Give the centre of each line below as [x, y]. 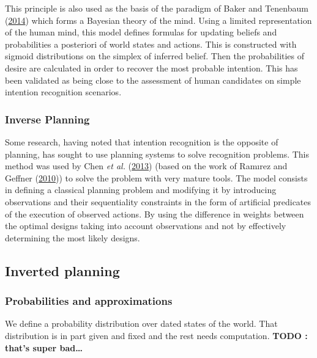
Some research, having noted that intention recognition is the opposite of [142, 141]
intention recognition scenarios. [63, 92]
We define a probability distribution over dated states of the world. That [141, 323]
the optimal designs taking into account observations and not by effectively [146, 226]
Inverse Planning [47, 119]
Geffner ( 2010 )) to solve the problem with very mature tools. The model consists [156, 177]
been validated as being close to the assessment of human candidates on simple [153, 80]
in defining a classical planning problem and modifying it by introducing [141, 190]
